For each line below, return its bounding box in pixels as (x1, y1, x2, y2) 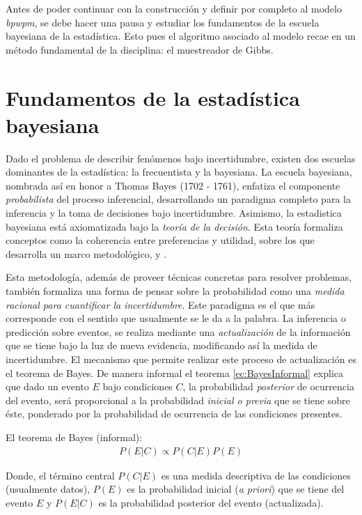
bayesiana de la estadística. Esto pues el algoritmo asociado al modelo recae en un (6, 29, 356, 43)
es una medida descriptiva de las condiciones (161, 468, 351, 482)
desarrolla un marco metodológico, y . (6, 246, 167, 261)
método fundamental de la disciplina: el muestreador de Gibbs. (6, 42, 274, 56)
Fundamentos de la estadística (6, 83, 300, 112)
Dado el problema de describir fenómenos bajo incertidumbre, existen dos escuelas (6, 151, 356, 165)
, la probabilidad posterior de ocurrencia (182, 379, 354, 394)
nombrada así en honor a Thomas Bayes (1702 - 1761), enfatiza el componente (6, 178, 340, 192)
